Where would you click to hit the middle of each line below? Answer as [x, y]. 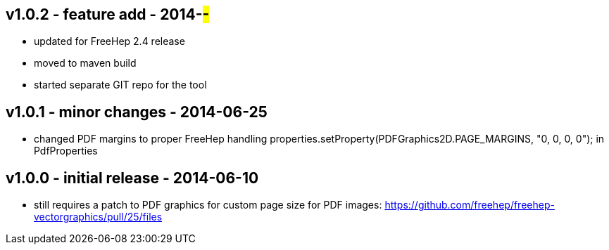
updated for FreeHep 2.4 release [109, 41]
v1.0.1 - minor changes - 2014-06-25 [137, 112]
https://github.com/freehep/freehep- [470, 205]
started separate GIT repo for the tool [120, 85]
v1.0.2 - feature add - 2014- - [108, 14]
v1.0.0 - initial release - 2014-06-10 [132, 178]
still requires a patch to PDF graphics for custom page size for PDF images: [208, 205]
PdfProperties [66, 151]
